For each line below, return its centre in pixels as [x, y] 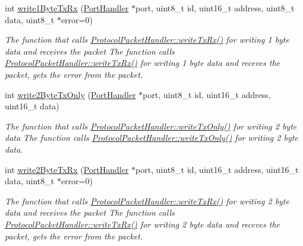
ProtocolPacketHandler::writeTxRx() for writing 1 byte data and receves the [143, 63]
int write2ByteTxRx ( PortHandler [67, 169]
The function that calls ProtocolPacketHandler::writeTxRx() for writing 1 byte [147, 40]
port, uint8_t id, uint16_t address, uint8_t [215, 8]
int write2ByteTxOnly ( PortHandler [70, 94]
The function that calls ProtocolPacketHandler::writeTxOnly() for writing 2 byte [151, 126]
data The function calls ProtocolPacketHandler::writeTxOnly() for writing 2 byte [151, 138]
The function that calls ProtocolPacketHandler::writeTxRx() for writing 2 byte [147, 201]
